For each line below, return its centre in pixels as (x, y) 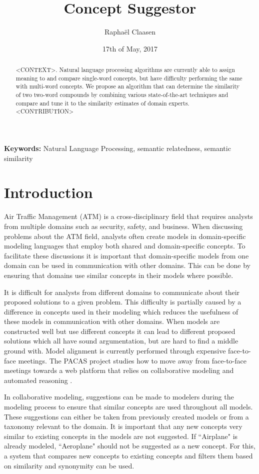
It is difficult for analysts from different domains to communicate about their (122, 292)
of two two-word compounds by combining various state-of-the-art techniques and (122, 95)
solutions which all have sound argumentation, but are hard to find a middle (121, 341)
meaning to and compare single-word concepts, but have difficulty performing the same (129, 78)
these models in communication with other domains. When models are (112, 321)
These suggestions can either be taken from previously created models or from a (126, 416)
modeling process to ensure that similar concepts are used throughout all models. (128, 407)
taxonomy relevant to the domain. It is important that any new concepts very (123, 426)
